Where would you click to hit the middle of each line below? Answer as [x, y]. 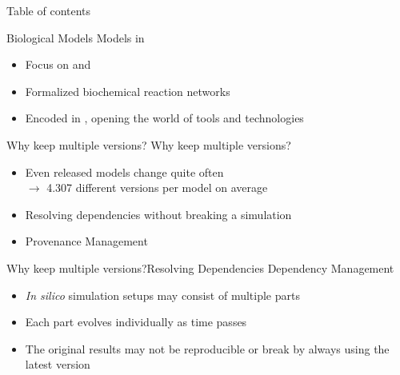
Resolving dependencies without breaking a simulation [158, 214]
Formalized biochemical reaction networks [128, 91]
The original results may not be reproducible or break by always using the [207, 348]
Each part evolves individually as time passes [136, 322]
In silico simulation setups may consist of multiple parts [162, 295]
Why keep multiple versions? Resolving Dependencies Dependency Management [200, 267]
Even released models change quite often [124, 172]
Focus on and [58, 64]
